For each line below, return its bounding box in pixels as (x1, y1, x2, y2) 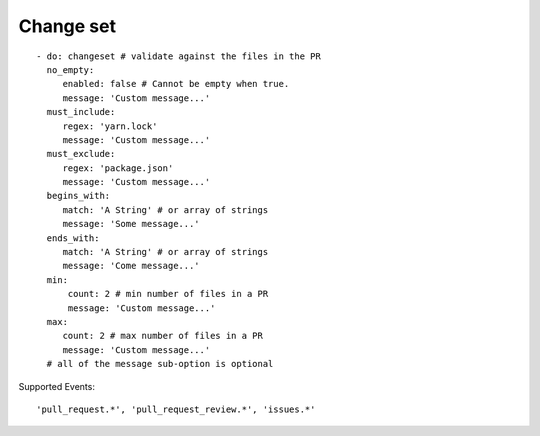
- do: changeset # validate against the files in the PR (36, 50, 322, 62)
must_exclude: (46, 148, 116, 160)
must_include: (46, 106, 116, 118)
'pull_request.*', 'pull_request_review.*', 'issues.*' (36, 403, 316, 415)
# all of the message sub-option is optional (46, 358, 274, 370)
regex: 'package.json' (62, 162, 174, 174)
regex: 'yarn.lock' (62, 120, 158, 132)
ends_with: (46, 232, 100, 244)
